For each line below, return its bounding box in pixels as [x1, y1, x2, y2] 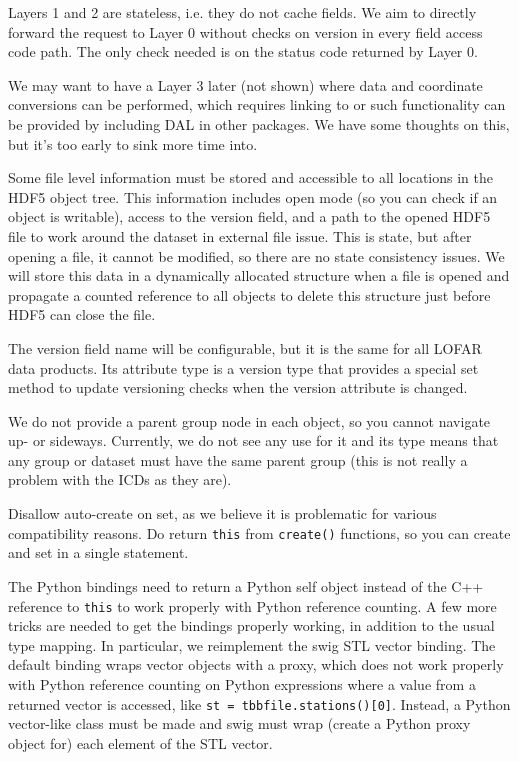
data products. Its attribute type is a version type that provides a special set [8, 357, 479, 378]
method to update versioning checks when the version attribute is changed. [8, 377, 468, 398]
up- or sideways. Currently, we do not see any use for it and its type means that [8, 430, 499, 451]
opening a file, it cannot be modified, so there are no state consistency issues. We [8, 245, 505, 266]
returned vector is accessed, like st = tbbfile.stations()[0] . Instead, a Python [8, 693, 511, 714]
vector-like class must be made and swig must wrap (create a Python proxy [8, 713, 471, 734]
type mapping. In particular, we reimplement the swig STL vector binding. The [8, 634, 496, 655]
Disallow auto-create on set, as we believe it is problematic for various [8, 503, 437, 524]
